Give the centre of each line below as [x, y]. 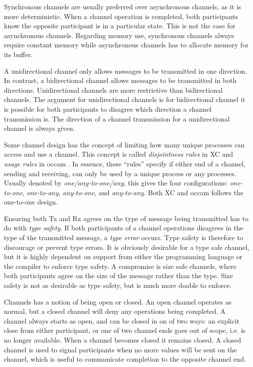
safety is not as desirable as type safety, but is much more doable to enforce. [118, 285]
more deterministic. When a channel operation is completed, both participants [121, 16]
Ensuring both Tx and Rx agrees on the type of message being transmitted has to [126, 218]
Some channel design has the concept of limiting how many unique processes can [124, 144]
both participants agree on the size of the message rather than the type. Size [118, 275]
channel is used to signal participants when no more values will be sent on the [120, 349]
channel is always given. [39, 128]
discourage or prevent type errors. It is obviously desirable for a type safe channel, [127, 247]
